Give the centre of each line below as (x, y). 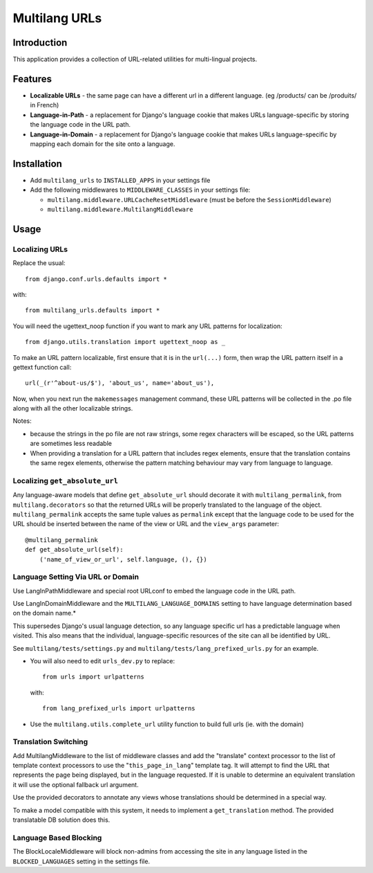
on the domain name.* (44, 613)
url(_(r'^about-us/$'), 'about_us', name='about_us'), (120, 383)
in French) (45, 105)
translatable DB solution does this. (61, 820)
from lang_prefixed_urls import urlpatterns (119, 709)
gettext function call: (42, 367)
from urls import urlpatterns (94, 677)
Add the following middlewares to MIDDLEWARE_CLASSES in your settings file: (140, 190)
